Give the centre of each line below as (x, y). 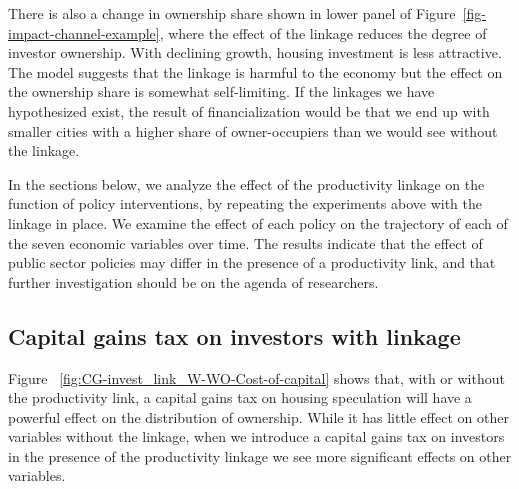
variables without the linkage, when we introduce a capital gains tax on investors (256, 436)
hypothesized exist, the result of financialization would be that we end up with (249, 110)
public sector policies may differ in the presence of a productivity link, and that (252, 262)
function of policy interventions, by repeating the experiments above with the (245, 203)
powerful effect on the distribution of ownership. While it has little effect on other (258, 416)
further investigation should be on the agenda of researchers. (193, 281)
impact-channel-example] (84, 32)
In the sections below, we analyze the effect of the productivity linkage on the (246, 183)
